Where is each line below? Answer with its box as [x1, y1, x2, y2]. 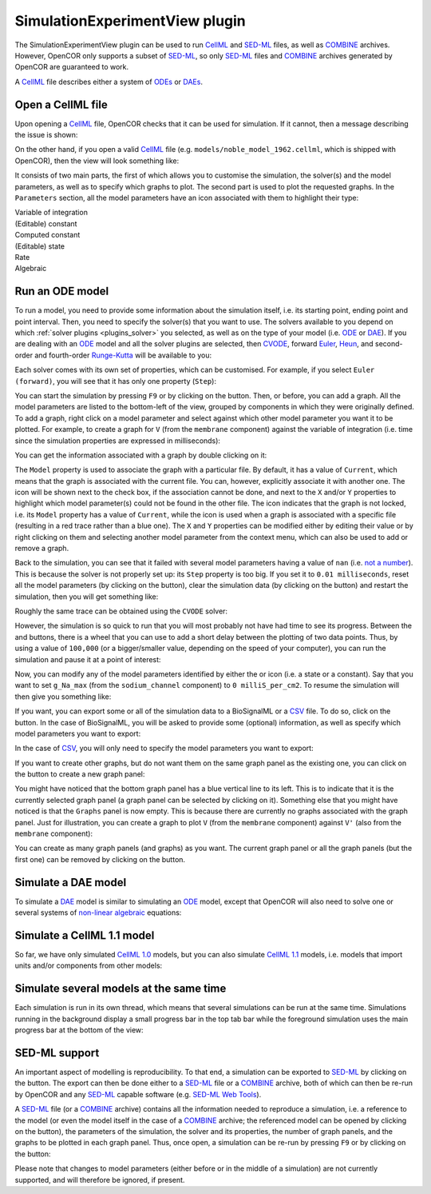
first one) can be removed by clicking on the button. [14, 854, 186, 864]
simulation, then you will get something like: [14, 592, 159, 601]
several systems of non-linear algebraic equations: [14, 908, 182, 917]
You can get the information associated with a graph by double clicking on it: [14, 450, 267, 460]
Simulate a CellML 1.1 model [14, 928, 155, 942]
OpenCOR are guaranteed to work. [14, 62, 129, 72]
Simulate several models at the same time [14, 982, 227, 996]
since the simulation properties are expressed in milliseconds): [14, 436, 221, 445]
